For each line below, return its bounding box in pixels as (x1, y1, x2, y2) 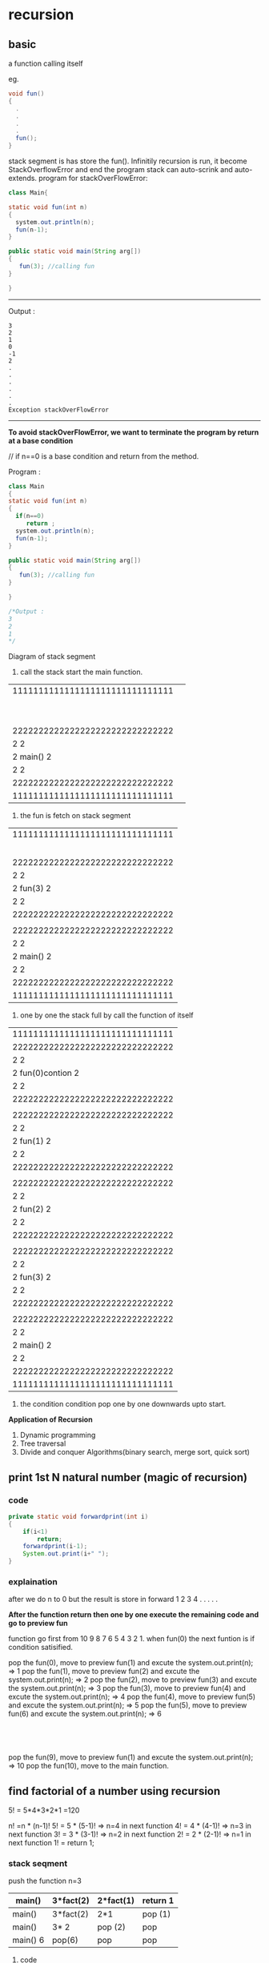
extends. (8, 174, 38, 183)
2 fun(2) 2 (12, 1203, 52, 1214)
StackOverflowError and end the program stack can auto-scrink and (8, 165, 234, 174)
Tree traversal (19, 1439, 66, 1448)
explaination (8, 1576, 58, 1587)
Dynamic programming (19, 1431, 96, 1440)
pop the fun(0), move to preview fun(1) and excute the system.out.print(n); (8, 1658, 254, 1668)
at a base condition (8, 436, 74, 445)
